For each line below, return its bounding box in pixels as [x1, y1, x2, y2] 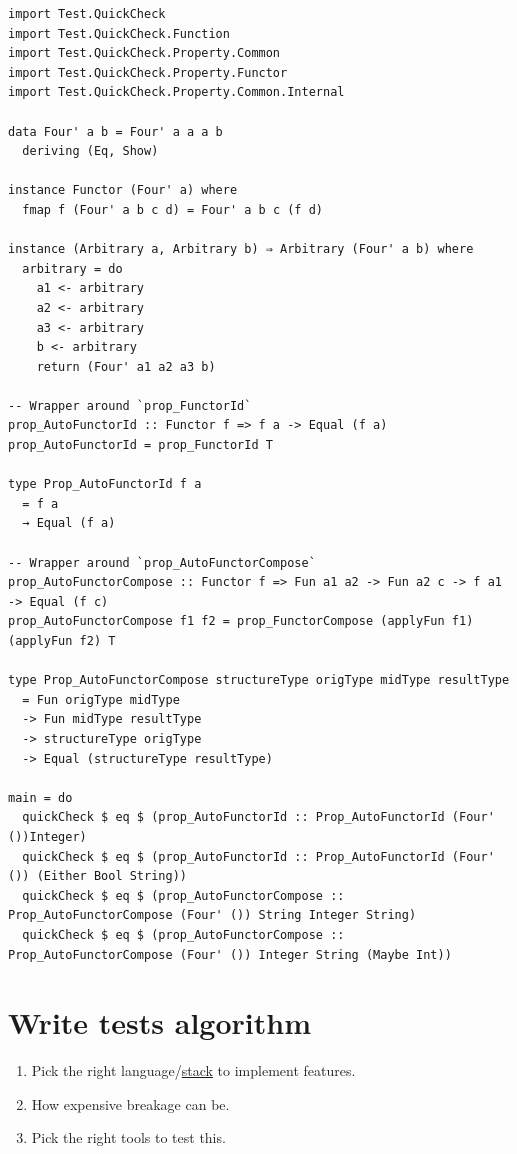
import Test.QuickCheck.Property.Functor [8, 65, 288, 80]
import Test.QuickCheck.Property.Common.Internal [8, 85, 345, 100]
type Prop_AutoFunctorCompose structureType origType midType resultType [8, 673, 510, 688]
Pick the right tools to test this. [31, 1127, 226, 1148]
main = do [8, 790, 73, 805]
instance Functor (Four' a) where [8, 183, 238, 198]
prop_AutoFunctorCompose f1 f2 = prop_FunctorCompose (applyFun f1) [8, 614, 474, 629]
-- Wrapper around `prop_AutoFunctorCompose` [8, 555, 316, 570]
